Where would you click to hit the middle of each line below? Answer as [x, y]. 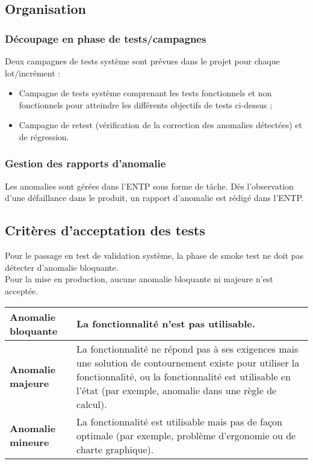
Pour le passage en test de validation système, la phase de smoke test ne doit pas [154, 255]
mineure [29, 442]
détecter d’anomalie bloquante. [62, 267]
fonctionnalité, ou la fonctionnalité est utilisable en [184, 376]
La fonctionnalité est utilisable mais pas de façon [179, 421]
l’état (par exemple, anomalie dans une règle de [177, 390]
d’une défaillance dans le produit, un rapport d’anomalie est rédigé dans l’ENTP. [154, 198]
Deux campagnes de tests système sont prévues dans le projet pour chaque [142, 61]
